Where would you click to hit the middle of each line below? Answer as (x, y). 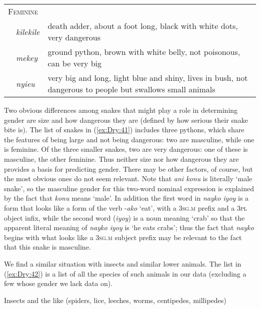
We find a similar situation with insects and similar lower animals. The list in (123, 263)
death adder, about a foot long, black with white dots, (143, 26)
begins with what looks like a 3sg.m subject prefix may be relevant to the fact (123, 237)
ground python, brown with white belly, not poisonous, (144, 52)
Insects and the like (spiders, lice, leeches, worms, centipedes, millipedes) (115, 300)
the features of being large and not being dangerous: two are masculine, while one (129, 139)
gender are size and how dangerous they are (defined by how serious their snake (126, 120)
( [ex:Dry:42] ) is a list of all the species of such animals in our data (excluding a (125, 273)
